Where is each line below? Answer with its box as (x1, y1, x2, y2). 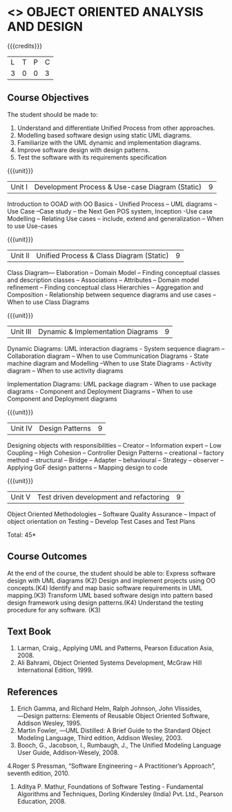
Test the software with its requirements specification (17, 153, 167, 161)
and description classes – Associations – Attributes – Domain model (7, 276, 200, 284)
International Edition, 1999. (17, 666, 93, 674)
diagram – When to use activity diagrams (7, 366, 124, 375)
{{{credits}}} (7, 41, 43, 50)
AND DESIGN (7, 19, 83, 35)
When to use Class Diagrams (7, 298, 90, 306)
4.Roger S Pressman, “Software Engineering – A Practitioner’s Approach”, (7, 762, 216, 771)
